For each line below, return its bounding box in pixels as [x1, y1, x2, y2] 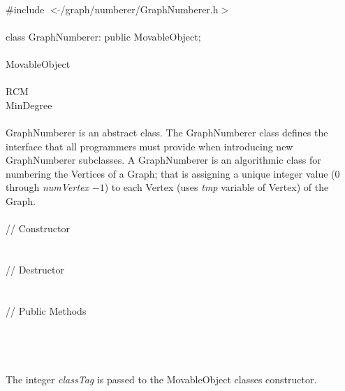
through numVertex [6, 180, 89, 194]
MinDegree [6, 97, 52, 112]
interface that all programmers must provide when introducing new [6, 138, 293, 153]
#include [6, 1, 45, 16]
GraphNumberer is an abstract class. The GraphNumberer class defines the [6, 125, 328, 139]
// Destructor [6, 262, 64, 276]
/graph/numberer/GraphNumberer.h [60, 1, 219, 16]
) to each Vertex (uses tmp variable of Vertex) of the [104, 180, 329, 194]
